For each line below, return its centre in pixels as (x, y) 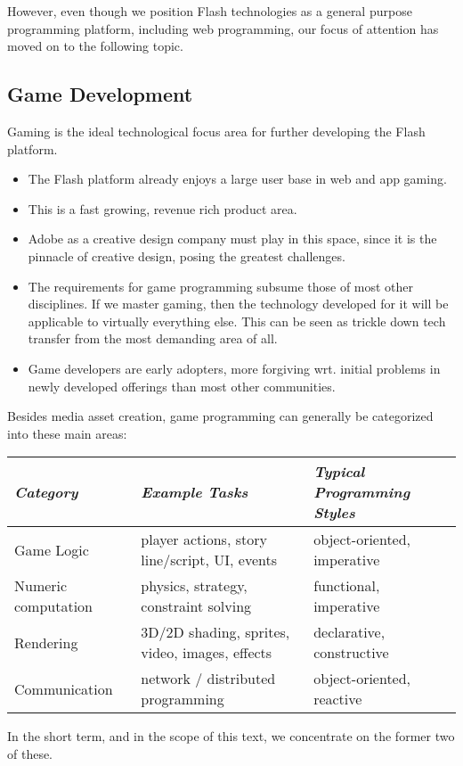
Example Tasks (195, 492)
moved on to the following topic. (95, 46)
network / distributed (208, 679)
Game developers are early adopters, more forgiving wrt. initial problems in (234, 368)
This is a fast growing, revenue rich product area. (162, 208)
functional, (347, 586)
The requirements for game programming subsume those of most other (221, 286)
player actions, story (204, 539)
